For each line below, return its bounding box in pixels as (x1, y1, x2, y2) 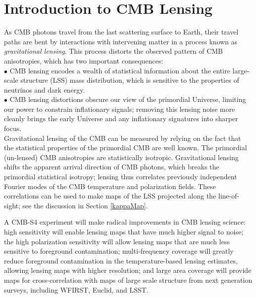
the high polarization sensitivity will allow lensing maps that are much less (4, 236, 230, 246)
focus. (4, 123, 22, 133)
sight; (4, 200, 21, 210)
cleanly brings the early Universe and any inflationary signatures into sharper (4, 113, 238, 124)
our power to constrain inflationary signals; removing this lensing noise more (4, 103, 235, 114)
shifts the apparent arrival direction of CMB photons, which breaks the (4, 162, 219, 172)
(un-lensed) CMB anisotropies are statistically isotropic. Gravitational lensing (4, 152, 239, 162)
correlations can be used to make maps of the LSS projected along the (4, 191, 216, 201)
